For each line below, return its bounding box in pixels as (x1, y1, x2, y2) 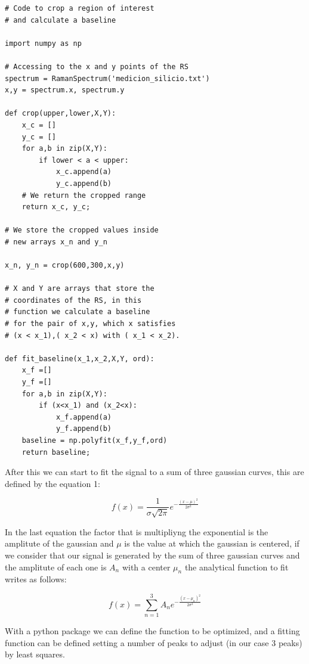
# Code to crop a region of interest (5, 4, 154, 13)
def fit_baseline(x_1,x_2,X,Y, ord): (5, 354, 154, 363)
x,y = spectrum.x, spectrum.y (5, 86, 125, 95)
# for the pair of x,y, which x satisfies (5, 319, 176, 328)
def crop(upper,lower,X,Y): (5, 109, 116, 118)
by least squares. (5, 648, 65, 660)
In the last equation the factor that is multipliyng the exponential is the (5, 525, 268, 538)
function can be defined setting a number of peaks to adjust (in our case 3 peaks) (5, 636, 302, 649)
